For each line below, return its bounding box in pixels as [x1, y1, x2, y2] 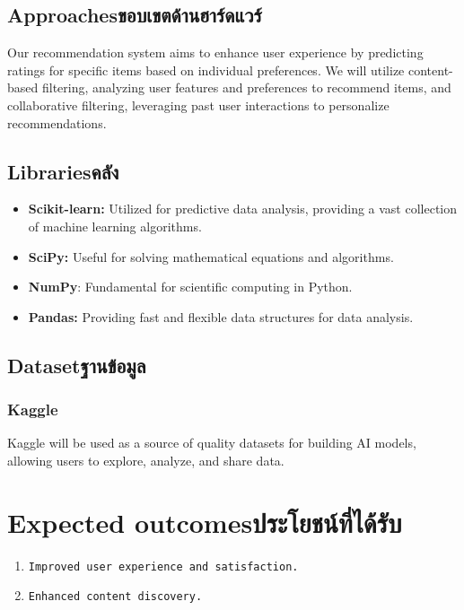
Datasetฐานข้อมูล [7, 351, 146, 379]
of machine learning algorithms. [28, 216, 202, 235]
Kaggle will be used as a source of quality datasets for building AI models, [7, 433, 416, 452]
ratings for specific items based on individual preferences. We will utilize [7, 60, 405, 79]
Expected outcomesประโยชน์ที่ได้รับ [7, 503, 402, 540]
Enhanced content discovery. [28, 590, 203, 604]
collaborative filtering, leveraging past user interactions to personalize [7, 95, 390, 114]
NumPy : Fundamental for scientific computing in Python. [28, 277, 353, 296]
